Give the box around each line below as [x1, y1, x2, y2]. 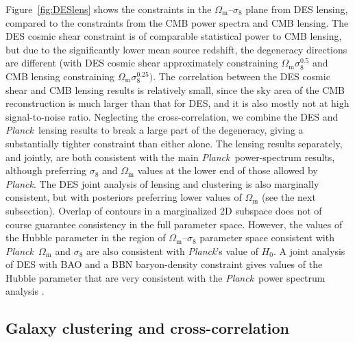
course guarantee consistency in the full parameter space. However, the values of [5, 217, 343, 231]
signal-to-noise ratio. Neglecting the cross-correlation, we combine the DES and [5, 109, 339, 123]
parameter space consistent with [199, 230, 334, 245]
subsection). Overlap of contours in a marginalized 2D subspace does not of [5, 203, 322, 217]
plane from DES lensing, [245, 2, 348, 16]
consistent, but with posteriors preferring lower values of [5, 190, 242, 204]
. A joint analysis [273, 243, 345, 258]
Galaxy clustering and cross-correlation [5, 317, 290, 339]
